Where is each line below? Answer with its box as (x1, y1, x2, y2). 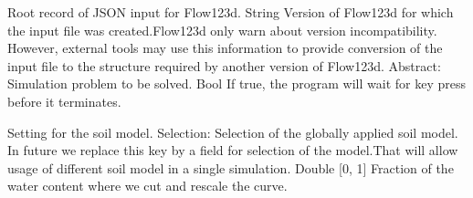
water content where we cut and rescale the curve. (7, 176, 288, 195)
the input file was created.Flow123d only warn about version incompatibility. (7, 20, 437, 39)
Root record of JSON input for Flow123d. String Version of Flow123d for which (7, 3, 454, 21)
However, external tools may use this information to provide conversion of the (7, 38, 443, 57)
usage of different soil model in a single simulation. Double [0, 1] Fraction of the (7, 158, 454, 177)
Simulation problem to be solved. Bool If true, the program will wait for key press (7, 74, 466, 93)
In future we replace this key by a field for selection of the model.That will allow (7, 141, 458, 160)
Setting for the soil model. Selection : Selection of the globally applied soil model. (7, 122, 458, 141)
